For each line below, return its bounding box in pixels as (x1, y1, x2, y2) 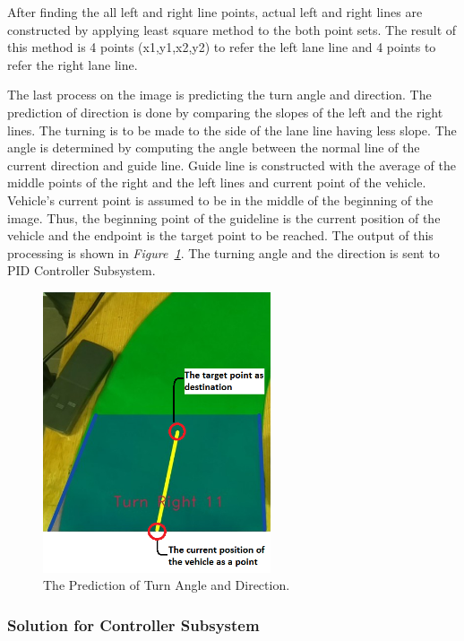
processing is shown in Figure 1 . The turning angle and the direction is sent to (7, 243, 440, 262)
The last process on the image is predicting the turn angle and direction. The (7, 85, 432, 104)
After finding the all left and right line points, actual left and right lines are (7, 3, 423, 21)
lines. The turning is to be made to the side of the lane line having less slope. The (7, 120, 457, 139)
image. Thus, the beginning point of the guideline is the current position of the (7, 208, 441, 227)
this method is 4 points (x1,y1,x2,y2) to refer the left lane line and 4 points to (7, 38, 436, 56)
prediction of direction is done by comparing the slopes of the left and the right (7, 102, 443, 121)
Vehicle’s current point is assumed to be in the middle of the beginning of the (7, 190, 434, 209)
